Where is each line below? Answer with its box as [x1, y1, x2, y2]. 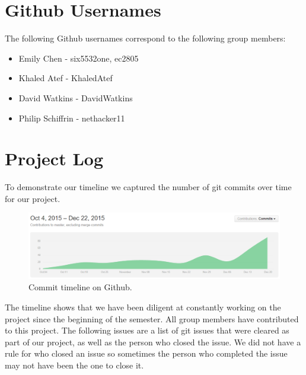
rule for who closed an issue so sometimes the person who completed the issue [5, 347, 288, 360]
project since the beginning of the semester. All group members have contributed [5, 312, 299, 325]
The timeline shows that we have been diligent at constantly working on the [5, 300, 281, 313]
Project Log [5, 146, 103, 171]
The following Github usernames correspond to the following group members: [5, 32, 286, 44]
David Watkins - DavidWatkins [18, 91, 133, 104]
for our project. [5, 192, 60, 204]
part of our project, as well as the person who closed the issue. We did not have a [5, 335, 301, 348]
